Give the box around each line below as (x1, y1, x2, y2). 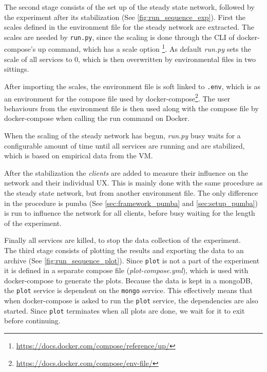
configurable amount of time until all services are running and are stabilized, (4, 140, 245, 151)
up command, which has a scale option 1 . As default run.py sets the (37, 42, 251, 54)
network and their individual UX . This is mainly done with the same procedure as (4, 177, 263, 188)
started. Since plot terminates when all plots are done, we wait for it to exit (4, 305, 245, 316)
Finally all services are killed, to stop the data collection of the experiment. (4, 235, 241, 245)
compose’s (4, 44, 36, 54)
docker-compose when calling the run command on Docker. (4, 113, 190, 123)
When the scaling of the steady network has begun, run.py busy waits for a (4, 130, 241, 140)
